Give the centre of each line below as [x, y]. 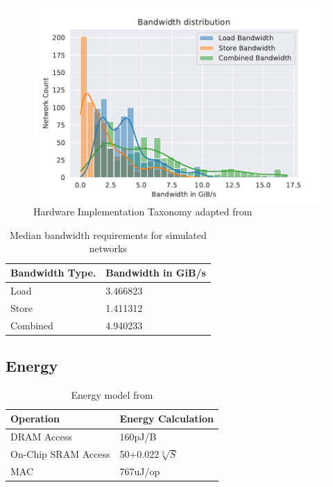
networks [108, 248]
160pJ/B [138, 437]
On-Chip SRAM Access [60, 454]
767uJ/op [140, 471]
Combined [32, 325]
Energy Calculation [166, 419]
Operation [35, 419]
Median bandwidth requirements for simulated [108, 234]
